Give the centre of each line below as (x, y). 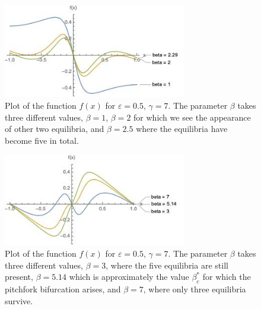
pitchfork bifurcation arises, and (63, 288)
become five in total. (42, 140)
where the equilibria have (182, 129)
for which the (227, 277)
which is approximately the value (129, 277)
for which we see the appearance (192, 117)
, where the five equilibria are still (167, 265)
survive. (19, 300)
